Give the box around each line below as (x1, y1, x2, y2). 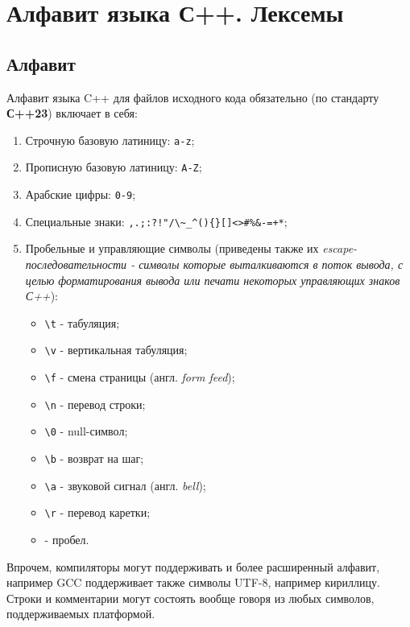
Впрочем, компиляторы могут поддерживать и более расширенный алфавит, (6, 558, 380, 575)
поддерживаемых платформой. (6, 605, 155, 622)
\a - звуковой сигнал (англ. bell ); (44, 476, 206, 493)
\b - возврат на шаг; (44, 450, 144, 467)
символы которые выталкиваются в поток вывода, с (139, 255, 404, 272)
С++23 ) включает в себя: (6, 105, 138, 122)
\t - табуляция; (44, 314, 120, 331)
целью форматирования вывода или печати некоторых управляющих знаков (25, 271, 400, 288)
